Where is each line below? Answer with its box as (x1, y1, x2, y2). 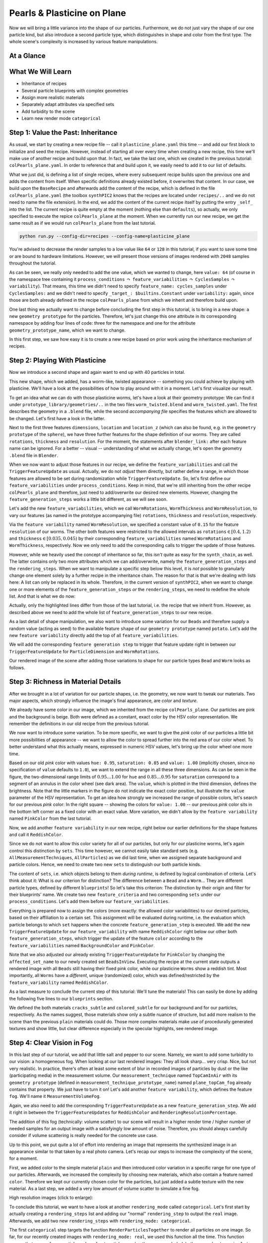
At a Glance (9, 52, 46, 60)
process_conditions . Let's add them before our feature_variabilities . (9, 898, 170, 904)
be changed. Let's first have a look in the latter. (9, 415, 105, 421)
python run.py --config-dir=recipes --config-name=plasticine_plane (19, 234, 190, 239)
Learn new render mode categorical (21, 115, 101, 121)
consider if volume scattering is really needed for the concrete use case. (9, 1133, 158, 1139)
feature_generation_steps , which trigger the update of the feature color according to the (9, 935, 203, 942)
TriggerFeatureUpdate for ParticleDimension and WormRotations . (9, 648, 160, 654)
